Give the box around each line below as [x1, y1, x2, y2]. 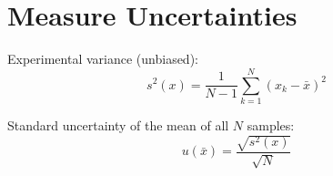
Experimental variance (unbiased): [7, 49, 198, 68]
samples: [247, 115, 295, 134]
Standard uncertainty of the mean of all [7, 115, 229, 134]
